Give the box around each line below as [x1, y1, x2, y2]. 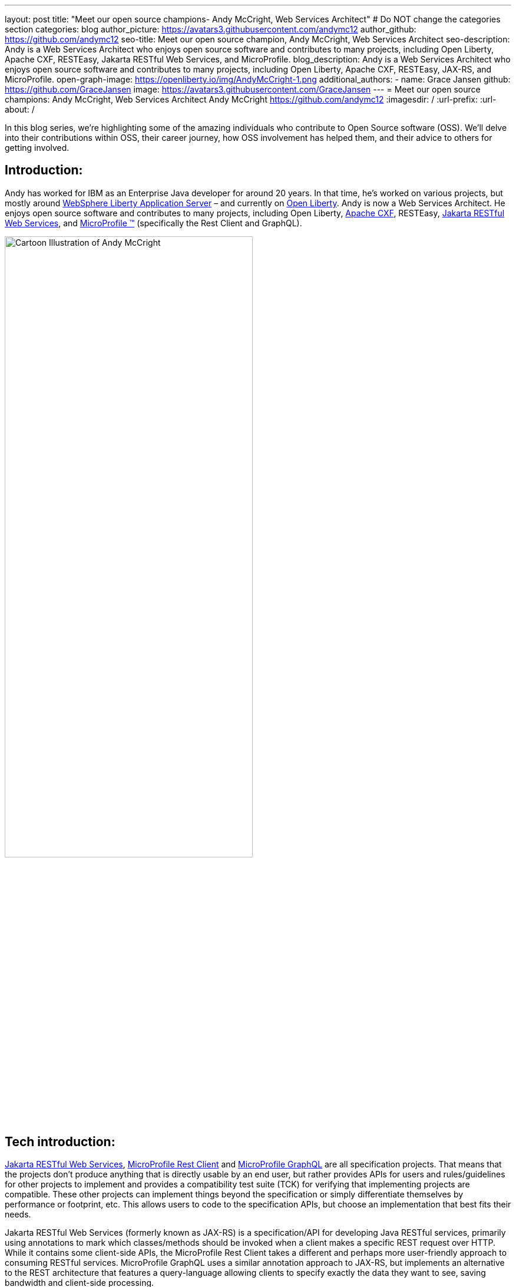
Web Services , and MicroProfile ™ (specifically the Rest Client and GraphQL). [5, 217, 302, 228]
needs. [5, 1209, 31, 1220]
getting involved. [5, 143, 70, 153]
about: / [5, 104, 35, 114]
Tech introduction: [5, 1134, 115, 1149]
